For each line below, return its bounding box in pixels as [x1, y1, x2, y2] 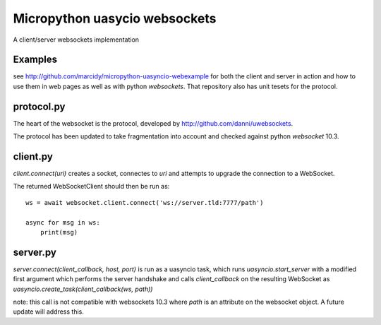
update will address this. [13, 307, 84, 316]
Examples [13, 54, 58, 66]
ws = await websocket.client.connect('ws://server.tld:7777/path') [25, 199, 264, 206]
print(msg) [40, 228, 78, 236]
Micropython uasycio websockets [13, 11, 217, 26]
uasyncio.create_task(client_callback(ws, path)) [13, 285, 153, 293]
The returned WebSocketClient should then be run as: [13, 182, 170, 191]
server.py [13, 246, 56, 258]
